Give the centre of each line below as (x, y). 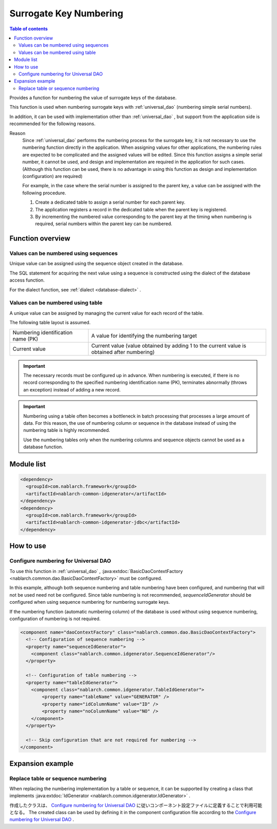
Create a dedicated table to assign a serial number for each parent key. (110, 202)
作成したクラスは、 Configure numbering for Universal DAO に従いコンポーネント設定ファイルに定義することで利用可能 (136, 805)
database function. (43, 447)
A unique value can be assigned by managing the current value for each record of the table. (106, 313)
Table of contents (29, 29)
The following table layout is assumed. (50, 323)
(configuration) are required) (53, 176)
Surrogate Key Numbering (66, 13)
